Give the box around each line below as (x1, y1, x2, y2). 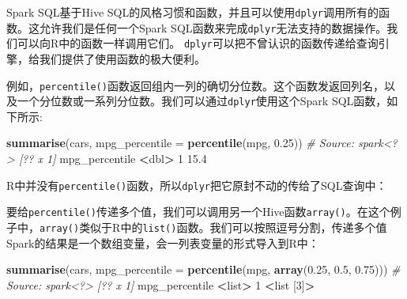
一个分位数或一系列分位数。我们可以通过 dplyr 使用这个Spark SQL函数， (17, 93, 387, 109)
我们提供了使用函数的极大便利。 (39, 50, 205, 66)
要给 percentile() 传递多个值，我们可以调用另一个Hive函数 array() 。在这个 (6, 203, 390, 220)
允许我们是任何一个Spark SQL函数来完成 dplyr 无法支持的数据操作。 (39, 19, 387, 36)
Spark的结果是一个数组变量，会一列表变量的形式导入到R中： (6, 234, 319, 251)
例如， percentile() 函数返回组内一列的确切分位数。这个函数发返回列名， (6, 77, 384, 93)
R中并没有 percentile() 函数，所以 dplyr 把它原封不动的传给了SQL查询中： (6, 176, 387, 193)
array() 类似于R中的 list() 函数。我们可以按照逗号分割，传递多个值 (40, 218, 387, 235)
